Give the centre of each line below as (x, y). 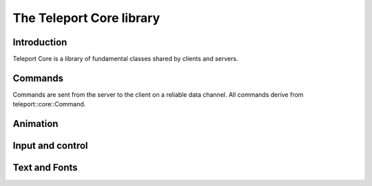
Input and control (51, 146)
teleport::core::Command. (49, 104)
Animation (35, 124)
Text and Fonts (45, 168)
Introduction (40, 42)
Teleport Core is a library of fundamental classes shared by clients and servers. (125, 59)
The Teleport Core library (86, 18)
